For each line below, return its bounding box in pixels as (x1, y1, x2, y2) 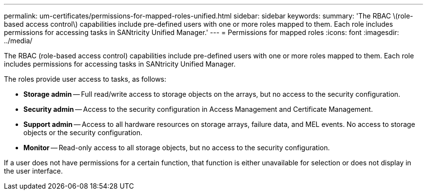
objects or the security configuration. (23, 128, 143, 137)
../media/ (4, 36, 33, 45)
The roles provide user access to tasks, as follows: (4, 75, 167, 83)
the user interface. (4, 167, 63, 175)
